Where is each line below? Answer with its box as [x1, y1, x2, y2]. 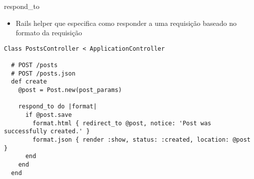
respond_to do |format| [18, 103, 97, 110]
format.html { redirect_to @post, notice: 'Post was [32, 119, 212, 127]
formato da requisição [15, 27, 82, 38]
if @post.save [25, 111, 72, 119]
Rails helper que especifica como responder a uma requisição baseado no [15, 17, 237, 28]
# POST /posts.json [11, 70, 76, 77]
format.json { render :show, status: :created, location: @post [32, 136, 251, 143]
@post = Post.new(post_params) [18, 87, 122, 94]
